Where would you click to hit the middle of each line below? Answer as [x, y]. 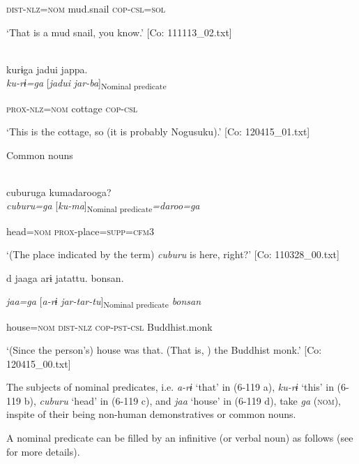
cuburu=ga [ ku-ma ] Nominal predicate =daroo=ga [103, 207]
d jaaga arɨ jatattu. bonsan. [65, 277]
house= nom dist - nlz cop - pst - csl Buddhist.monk [109, 326]
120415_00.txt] [39, 363]
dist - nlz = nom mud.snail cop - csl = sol [86, 8]
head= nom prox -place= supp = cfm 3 [80, 231]
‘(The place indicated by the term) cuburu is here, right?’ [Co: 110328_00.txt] [173, 254]
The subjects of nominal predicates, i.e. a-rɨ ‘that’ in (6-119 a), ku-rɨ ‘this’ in [170, 387]
